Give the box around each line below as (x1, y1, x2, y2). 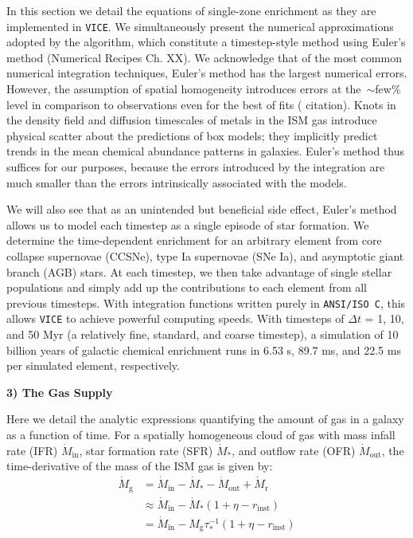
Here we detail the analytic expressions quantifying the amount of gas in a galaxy (6, 410, 404, 427)
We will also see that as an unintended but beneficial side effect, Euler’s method (6, 201, 397, 218)
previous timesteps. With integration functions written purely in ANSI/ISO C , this (6, 294, 406, 311)
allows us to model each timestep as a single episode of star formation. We (6, 216, 369, 233)
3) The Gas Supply (6, 383, 113, 400)
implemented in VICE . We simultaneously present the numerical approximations (6, 18, 394, 34)
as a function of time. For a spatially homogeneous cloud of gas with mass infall (6, 426, 395, 443)
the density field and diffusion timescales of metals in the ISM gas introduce (6, 112, 377, 128)
